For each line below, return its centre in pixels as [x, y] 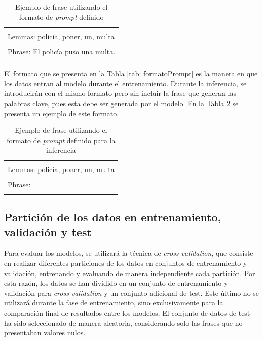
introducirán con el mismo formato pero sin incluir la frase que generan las [120, 93]
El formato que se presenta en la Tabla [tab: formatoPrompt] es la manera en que [131, 73]
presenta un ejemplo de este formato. [62, 113]
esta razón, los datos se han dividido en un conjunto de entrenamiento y [116, 283]
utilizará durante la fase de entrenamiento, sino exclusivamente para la [114, 303]
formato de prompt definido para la [61, 140]
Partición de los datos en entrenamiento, [113, 217]
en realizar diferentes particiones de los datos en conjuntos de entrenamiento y [126, 263]
